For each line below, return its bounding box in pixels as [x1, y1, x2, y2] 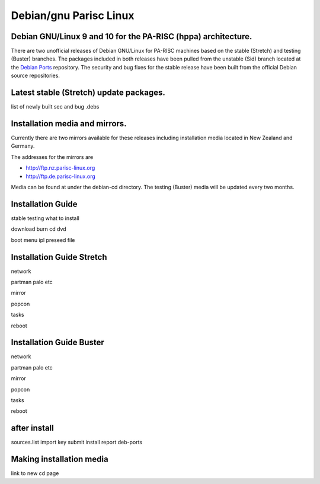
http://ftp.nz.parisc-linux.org [25, 164, 95, 171]
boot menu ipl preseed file [11, 236, 75, 243]
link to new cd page [11, 470, 59, 477]
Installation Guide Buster [11, 337, 105, 348]
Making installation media [11, 454, 109, 464]
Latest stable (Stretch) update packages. [11, 88, 165, 98]
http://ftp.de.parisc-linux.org [25, 173, 96, 180]
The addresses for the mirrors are [11, 153, 94, 160]
